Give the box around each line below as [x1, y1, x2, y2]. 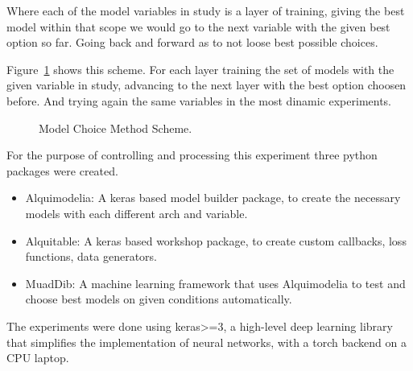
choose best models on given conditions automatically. [25, 291, 292, 307]
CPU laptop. [6, 349, 69, 366]
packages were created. [6, 162, 118, 179]
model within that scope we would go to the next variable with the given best [6, 18, 390, 35]
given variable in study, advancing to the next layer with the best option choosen [6, 76, 407, 93]
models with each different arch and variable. [25, 204, 248, 221]
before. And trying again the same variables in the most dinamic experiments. [6, 92, 392, 109]
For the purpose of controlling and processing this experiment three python [6, 146, 378, 163]
